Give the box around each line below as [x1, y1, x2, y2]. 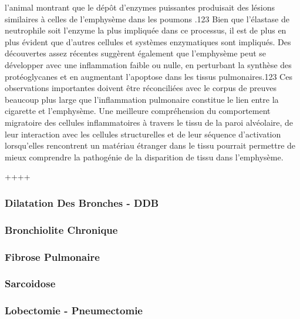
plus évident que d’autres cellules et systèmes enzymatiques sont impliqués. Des [5, 35, 291, 48]
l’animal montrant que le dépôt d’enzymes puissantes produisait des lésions [5, 1, 275, 13]
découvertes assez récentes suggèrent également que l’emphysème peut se [5, 47, 267, 59]
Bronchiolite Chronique [5, 222, 118, 237]
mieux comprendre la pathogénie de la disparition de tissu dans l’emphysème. [5, 150, 284, 163]
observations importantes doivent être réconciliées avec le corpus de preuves [5, 82, 277, 94]
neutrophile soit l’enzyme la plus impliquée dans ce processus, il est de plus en [5, 24, 286, 36]
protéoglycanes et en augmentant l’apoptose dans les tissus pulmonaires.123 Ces [5, 70, 292, 82]
